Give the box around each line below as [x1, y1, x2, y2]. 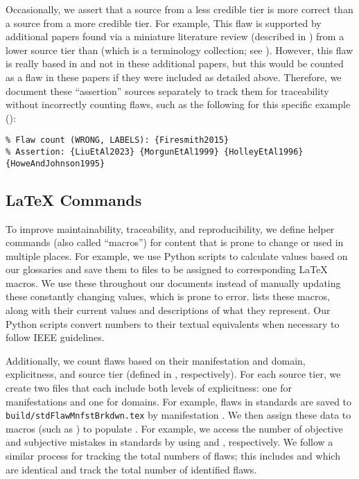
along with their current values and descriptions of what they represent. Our [6, 303, 331, 317]
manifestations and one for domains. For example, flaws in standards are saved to [6, 394, 352, 408]
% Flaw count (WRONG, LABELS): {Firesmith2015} [6, 135, 229, 146]
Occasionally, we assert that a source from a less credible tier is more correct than [6, 2, 353, 16]
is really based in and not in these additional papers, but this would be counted [6, 56, 344, 71]
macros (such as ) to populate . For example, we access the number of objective [6, 421, 343, 435]
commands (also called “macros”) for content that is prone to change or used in [6, 235, 344, 250]
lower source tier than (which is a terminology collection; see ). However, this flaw [6, 42, 353, 57]
